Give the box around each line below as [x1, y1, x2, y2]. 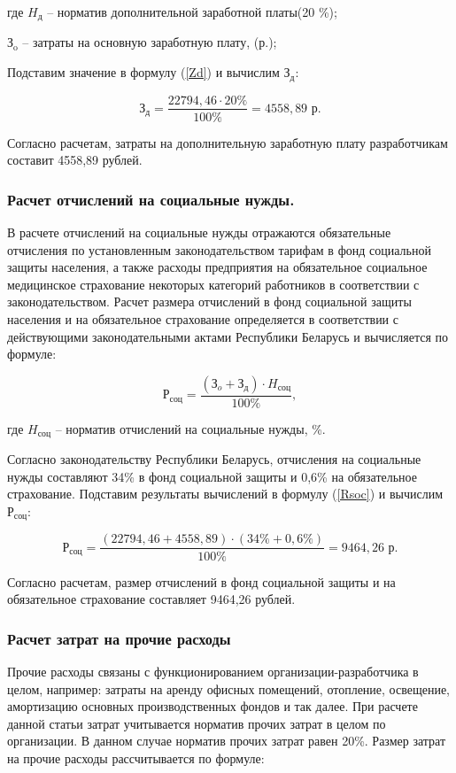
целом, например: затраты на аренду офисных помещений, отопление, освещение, [7, 679, 450, 698]
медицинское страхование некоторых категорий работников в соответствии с [7, 274, 420, 293]
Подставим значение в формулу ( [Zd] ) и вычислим [7, 63, 280, 81]
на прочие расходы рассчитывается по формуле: [7, 748, 265, 767]
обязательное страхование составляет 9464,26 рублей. [7, 590, 296, 608]
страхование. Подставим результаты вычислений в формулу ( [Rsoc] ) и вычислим [7, 484, 444, 503]
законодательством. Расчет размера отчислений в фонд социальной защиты [7, 292, 412, 311]
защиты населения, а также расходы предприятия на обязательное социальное [7, 258, 428, 276]
